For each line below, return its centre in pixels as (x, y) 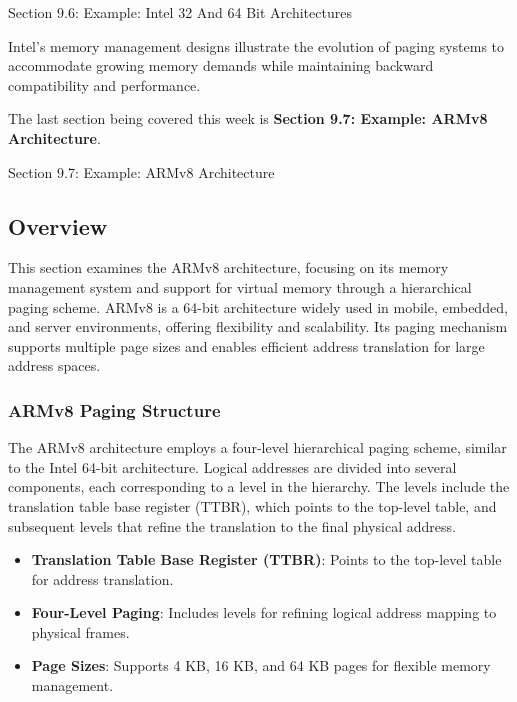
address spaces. (54, 365)
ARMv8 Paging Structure (114, 409)
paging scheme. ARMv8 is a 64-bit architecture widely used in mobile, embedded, (258, 306)
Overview (58, 225)
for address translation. (102, 578)
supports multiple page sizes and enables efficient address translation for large (246, 345)
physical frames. (80, 631)
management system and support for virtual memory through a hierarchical (240, 286)
